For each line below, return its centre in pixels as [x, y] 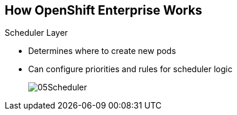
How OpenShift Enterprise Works [104, 10]
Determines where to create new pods [102, 51]
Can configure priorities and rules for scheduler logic [131, 69]
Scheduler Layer [36, 33]
